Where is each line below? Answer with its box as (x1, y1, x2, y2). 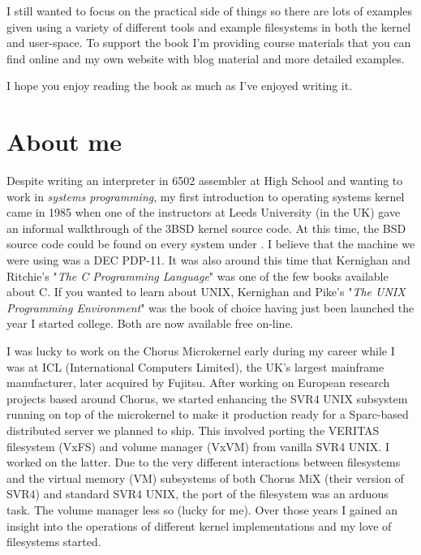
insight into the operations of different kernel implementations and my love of (6, 517, 392, 534)
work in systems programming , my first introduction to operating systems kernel (6, 187, 405, 204)
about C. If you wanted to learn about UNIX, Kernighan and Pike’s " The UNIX (6, 283, 406, 300)
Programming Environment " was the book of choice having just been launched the (6, 299, 415, 316)
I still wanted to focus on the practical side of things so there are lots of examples (6, 2, 412, 19)
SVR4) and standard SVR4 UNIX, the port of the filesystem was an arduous (6, 485, 389, 502)
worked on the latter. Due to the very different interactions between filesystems (6, 454, 401, 471)
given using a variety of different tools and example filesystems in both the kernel (6, 18, 411, 35)
